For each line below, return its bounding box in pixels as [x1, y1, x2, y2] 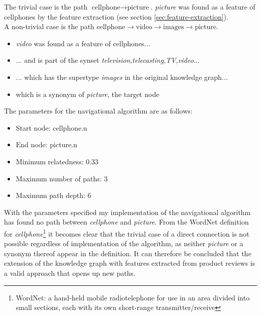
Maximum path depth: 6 [16, 190, 91, 200]
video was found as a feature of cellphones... [16, 38, 151, 48]
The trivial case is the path [4, 2, 88, 12]
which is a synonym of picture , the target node [16, 88, 160, 99]
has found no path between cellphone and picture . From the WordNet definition [4, 217, 249, 227]
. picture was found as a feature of [151, 2, 255, 12]
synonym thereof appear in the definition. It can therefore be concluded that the [4, 248, 251, 258]
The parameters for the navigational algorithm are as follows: [4, 106, 193, 116]
